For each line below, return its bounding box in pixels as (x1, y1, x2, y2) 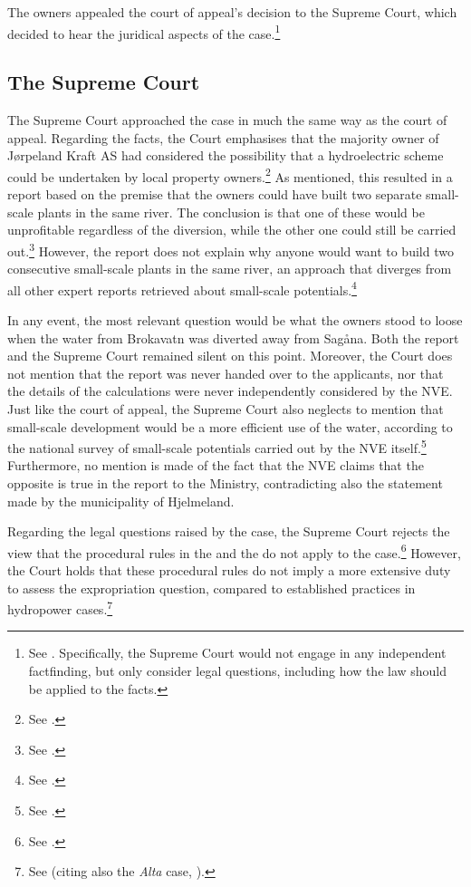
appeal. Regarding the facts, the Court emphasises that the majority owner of (7, 128, 439, 147)
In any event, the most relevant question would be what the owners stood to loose (7, 310, 463, 329)
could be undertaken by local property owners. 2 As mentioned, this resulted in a (7, 164, 453, 186)
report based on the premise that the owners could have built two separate (7, 185, 422, 204)
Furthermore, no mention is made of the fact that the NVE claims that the (7, 456, 424, 475)
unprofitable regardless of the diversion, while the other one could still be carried (7, 220, 457, 239)
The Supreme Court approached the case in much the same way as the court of (7, 111, 447, 130)
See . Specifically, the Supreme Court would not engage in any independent (28, 643, 447, 662)
